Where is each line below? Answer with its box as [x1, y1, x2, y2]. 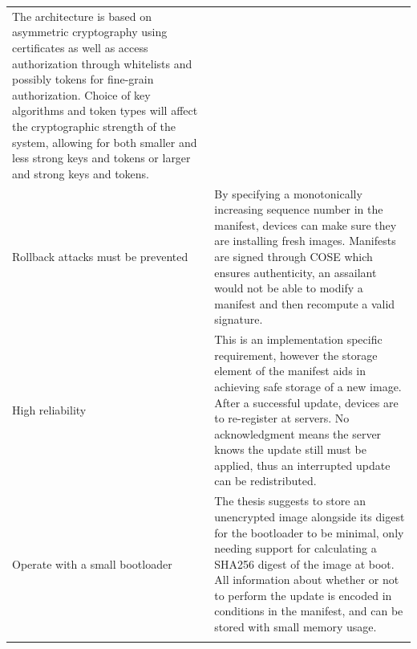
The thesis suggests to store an [214, 492, 366, 509]
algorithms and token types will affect [12, 102, 198, 119]
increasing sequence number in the [214, 201, 383, 218]
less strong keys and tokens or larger [12, 149, 191, 166]
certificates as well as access [12, 39, 148, 55]
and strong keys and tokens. [12, 165, 149, 182]
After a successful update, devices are [214, 394, 399, 410]
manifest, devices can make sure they [214, 216, 397, 233]
